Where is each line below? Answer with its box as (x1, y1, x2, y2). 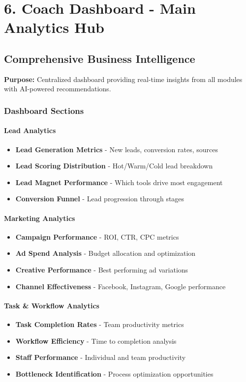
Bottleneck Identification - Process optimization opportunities (15, 368, 214, 379)
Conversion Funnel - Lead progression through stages (15, 193, 184, 204)
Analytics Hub (4, 17, 104, 37)
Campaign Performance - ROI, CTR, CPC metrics (15, 231, 179, 242)
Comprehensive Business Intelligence (4, 51, 195, 66)
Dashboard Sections (4, 104, 84, 116)
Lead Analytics (4, 125, 56, 136)
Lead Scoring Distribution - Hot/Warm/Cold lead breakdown (15, 161, 213, 171)
